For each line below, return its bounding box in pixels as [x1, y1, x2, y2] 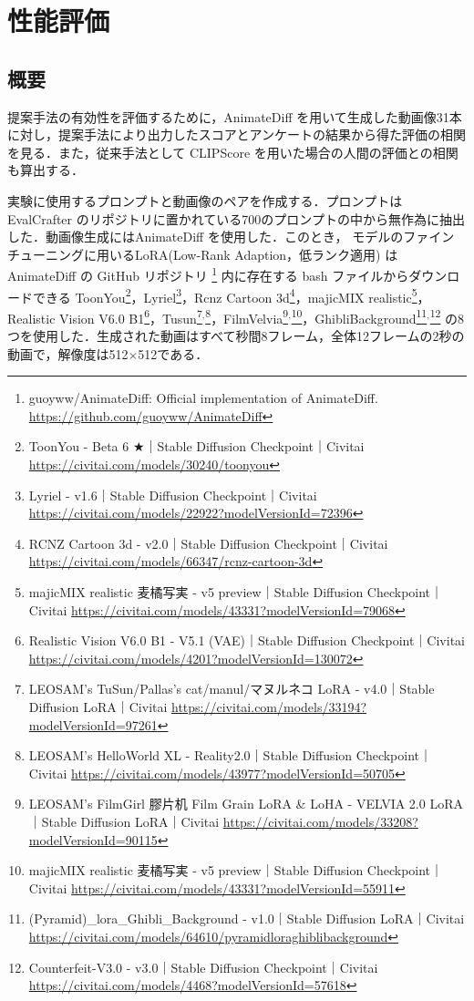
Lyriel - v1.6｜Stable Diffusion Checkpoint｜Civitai [28, 485, 317, 504]
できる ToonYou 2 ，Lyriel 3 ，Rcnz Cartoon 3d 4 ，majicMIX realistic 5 [32, 284, 417, 306]
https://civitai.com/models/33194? [171, 697, 367, 716]
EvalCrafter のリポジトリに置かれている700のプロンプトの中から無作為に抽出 [7, 209, 465, 228]
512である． [138, 344, 209, 363]
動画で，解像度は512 [7, 344, 129, 363]
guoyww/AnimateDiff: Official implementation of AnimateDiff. [28, 388, 378, 408]
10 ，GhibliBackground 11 [291, 305, 428, 327]
